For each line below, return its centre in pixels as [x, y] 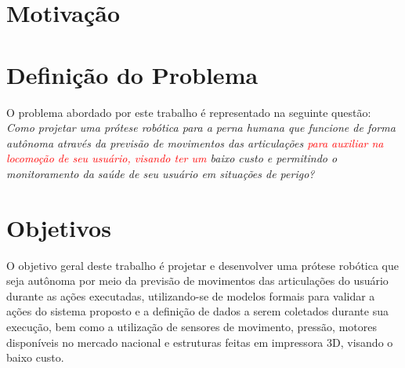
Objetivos [59, 227]
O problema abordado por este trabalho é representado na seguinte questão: [189, 112]
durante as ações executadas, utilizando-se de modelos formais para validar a [191, 295]
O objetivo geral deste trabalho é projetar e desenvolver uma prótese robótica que [202, 265]
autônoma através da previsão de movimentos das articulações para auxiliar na [195, 142]
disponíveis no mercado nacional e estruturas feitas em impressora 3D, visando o [200, 342]
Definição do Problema [132, 74]
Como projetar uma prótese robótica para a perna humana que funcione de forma [201, 128]
